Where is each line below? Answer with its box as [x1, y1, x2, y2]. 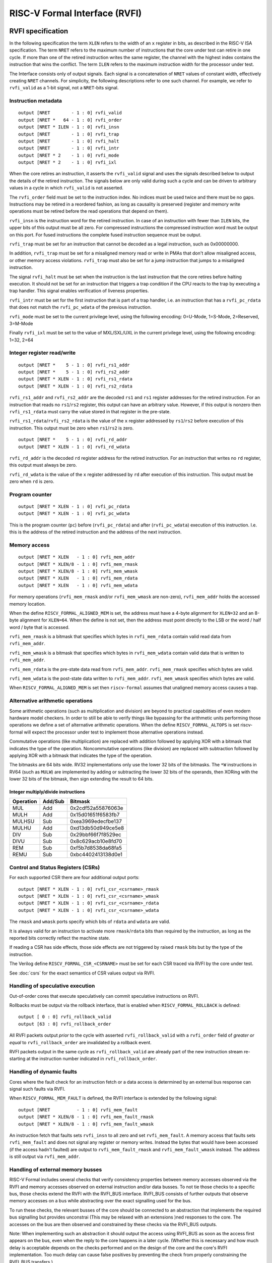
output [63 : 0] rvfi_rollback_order [18, 1021, 112, 1027]
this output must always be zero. [9, 462, 78, 468]
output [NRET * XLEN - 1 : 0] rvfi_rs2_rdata [18, 383, 133, 389]
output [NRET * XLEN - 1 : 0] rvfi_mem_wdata [18, 582, 138, 588]
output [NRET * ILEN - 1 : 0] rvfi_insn [18, 124, 119, 130]
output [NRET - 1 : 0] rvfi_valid [18, 110, 122, 116]
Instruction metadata [9, 98, 62, 105]
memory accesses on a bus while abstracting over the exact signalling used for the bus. [9, 1198, 192, 1204]
